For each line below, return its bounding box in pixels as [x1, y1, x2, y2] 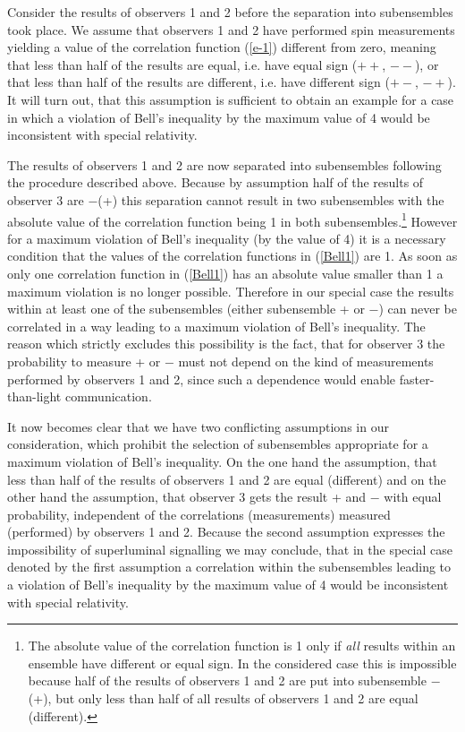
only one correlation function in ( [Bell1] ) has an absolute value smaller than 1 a [7, 263, 444, 282]
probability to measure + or [7, 351, 161, 370]
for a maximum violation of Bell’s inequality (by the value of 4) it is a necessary [7, 228, 446, 247]
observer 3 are [7, 190, 84, 209]
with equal [384, 487, 442, 506]
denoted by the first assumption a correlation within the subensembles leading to [7, 557, 452, 576]
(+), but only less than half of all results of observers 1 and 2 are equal [28, 689, 418, 708]
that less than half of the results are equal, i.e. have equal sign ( [7, 55, 358, 73]
